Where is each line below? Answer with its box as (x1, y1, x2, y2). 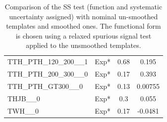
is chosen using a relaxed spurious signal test (15, 30, 152, 41)
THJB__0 (7, 93, 40, 103)
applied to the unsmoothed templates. (26, 40, 141, 50)
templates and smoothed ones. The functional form (6, 21, 161, 31)
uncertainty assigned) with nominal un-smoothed (9, 11, 158, 21)
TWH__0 (7, 105, 39, 116)
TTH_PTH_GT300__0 (7, 81, 83, 91)
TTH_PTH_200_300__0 (7, 69, 88, 79)
